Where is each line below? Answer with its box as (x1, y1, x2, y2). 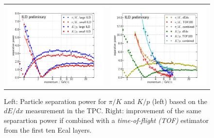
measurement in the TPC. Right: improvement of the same (25, 105, 201, 116)
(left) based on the (152, 96, 207, 106)
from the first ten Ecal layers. (4, 124, 92, 135)
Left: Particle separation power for (4, 96, 107, 106)
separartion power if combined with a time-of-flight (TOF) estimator (4, 115, 209, 125)
